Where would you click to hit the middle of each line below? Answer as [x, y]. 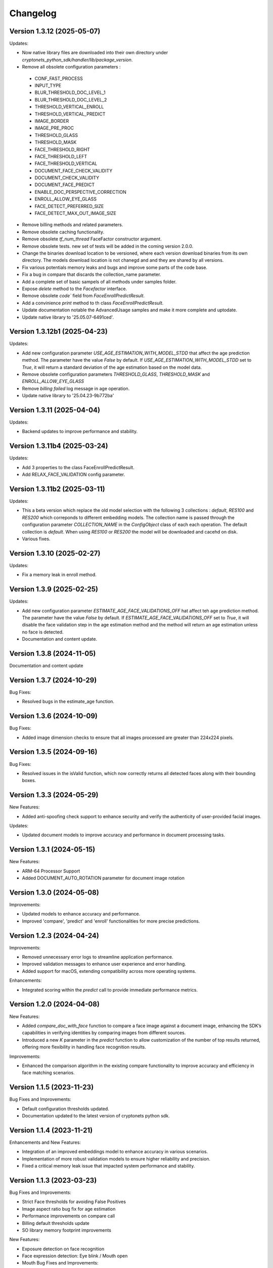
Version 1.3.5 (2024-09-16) [53, 752]
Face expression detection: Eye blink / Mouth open [75, 1256]
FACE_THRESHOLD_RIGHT [62, 149]
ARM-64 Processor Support [51, 871]
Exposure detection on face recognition [63, 1249]
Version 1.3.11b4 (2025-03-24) [59, 446]
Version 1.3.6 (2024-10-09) [54, 716]
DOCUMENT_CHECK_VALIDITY [67, 178]
